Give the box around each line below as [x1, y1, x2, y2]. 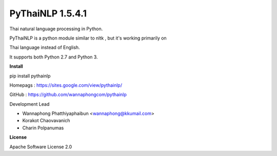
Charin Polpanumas [22, 125, 64, 131]
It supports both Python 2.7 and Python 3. [9, 54, 98, 60]
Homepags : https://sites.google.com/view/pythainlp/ [9, 82, 123, 88]
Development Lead [9, 101, 50, 107]
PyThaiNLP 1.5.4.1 [9, 8, 87, 19]
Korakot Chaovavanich [22, 118, 70, 124]
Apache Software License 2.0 [9, 144, 72, 150]
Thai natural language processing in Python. [9, 26, 103, 32]
